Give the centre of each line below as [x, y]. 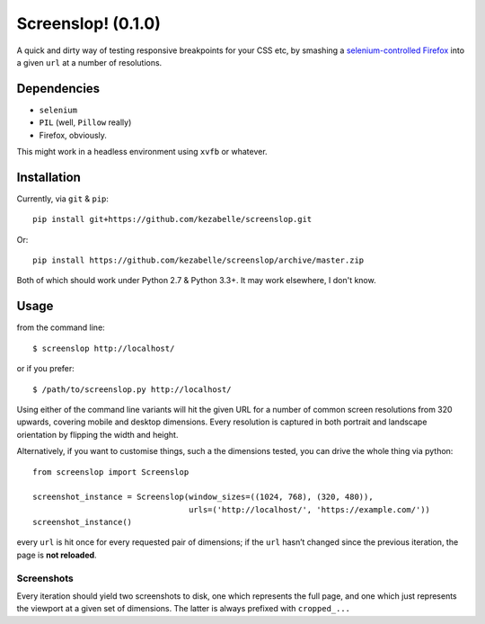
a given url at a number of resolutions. [89, 62]
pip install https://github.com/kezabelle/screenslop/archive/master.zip [198, 260]
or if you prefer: [46, 369]
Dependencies [58, 89]
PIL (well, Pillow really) [85, 122]
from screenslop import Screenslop [111, 472]
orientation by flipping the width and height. [97, 434]
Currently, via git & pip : [63, 199]
